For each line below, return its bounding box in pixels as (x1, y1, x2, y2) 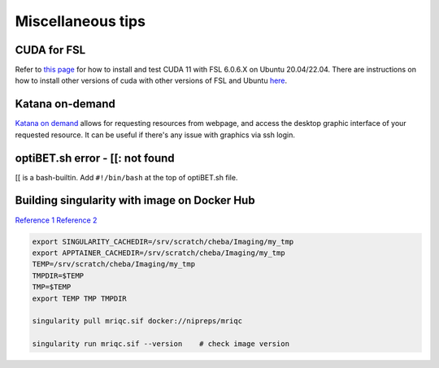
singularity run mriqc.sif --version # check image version (32, 340, 290, 349)
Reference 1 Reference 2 (15, 215, 98, 225)
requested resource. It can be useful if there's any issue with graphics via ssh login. (15, 130, 296, 140)
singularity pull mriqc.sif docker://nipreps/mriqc (32, 317, 243, 326)
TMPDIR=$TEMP (32, 271, 85, 280)
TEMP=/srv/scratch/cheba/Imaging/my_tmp (32, 260, 195, 269)
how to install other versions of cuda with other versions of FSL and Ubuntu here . (15, 76, 288, 85)
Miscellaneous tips (15, 12, 146, 30)
